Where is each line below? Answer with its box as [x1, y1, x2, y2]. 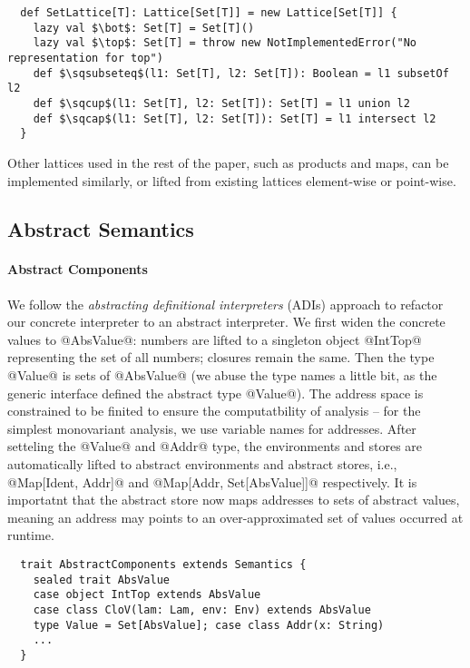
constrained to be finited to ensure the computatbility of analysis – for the [7, 401, 421, 420]
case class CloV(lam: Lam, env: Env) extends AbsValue [33, 603, 371, 616]
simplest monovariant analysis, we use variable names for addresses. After [7, 418, 416, 437]
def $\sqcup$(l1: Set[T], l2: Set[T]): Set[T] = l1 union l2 [33, 96, 410, 110]
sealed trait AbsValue [33, 573, 170, 586]
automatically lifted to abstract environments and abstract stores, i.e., [7, 455, 397, 474]
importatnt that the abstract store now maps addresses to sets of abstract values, [7, 490, 460, 509]
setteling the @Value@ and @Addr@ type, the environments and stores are [7, 437, 423, 456]
